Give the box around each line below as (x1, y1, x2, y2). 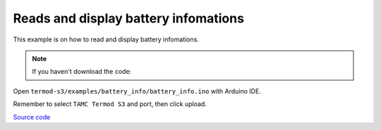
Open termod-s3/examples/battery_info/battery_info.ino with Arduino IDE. (13, 86, 261, 95)
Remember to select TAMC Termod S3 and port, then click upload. (13, 100, 207, 108)
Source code (13, 112, 51, 121)
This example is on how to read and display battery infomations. (13, 35, 199, 44)
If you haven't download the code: (32, 67, 132, 76)
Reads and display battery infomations (13, 11, 245, 26)
